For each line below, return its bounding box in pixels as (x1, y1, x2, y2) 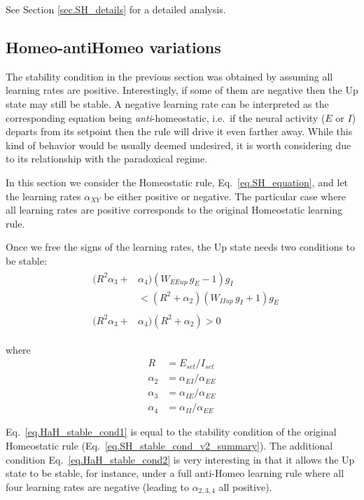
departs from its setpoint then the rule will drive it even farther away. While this (6, 124, 353, 139)
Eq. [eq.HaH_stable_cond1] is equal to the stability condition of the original (6, 424, 337, 439)
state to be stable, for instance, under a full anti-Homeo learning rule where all (6, 466, 344, 480)
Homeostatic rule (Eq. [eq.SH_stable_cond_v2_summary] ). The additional (6, 438, 333, 452)
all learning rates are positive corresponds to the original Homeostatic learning (6, 202, 342, 217)
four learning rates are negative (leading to (6, 479, 189, 494)
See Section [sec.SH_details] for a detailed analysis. (6, 2, 226, 16)
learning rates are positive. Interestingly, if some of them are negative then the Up (6, 83, 358, 97)
